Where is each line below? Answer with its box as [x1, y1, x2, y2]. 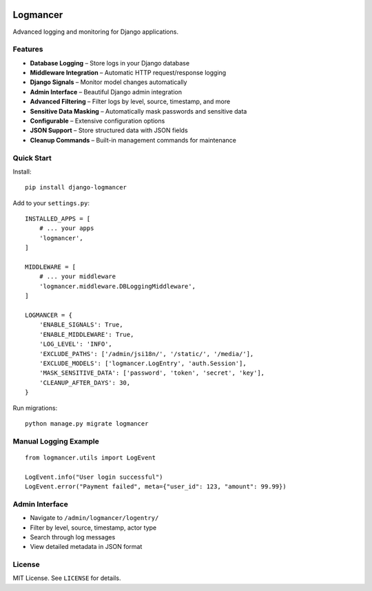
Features [12, 45, 43, 54]
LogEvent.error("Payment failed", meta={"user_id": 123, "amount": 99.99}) [25, 483, 287, 490]
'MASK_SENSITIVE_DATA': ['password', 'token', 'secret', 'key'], [39, 369, 265, 377]
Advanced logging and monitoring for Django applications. [12, 28, 179, 36]
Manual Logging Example [12, 436, 100, 446]
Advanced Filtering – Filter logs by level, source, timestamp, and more [30, 97, 231, 106]
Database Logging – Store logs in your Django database [30, 59, 189, 67]
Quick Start [12, 153, 52, 163]
